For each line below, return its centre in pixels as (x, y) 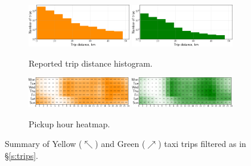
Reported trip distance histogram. (91, 63)
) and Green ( (120, 144)
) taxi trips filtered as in (202, 144)
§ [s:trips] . (22, 155)
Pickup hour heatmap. (69, 123)
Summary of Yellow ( (44, 144)
